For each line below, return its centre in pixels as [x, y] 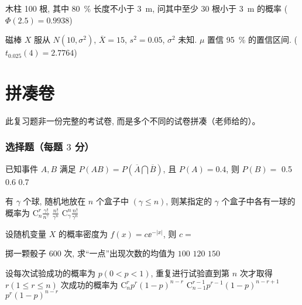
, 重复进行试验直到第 [190, 273]
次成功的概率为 [89, 284]
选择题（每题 [34, 147]
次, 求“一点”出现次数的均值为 [120, 253]
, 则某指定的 [189, 201]
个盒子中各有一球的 [258, 201]
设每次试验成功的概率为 [50, 273]
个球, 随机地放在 [54, 201]
